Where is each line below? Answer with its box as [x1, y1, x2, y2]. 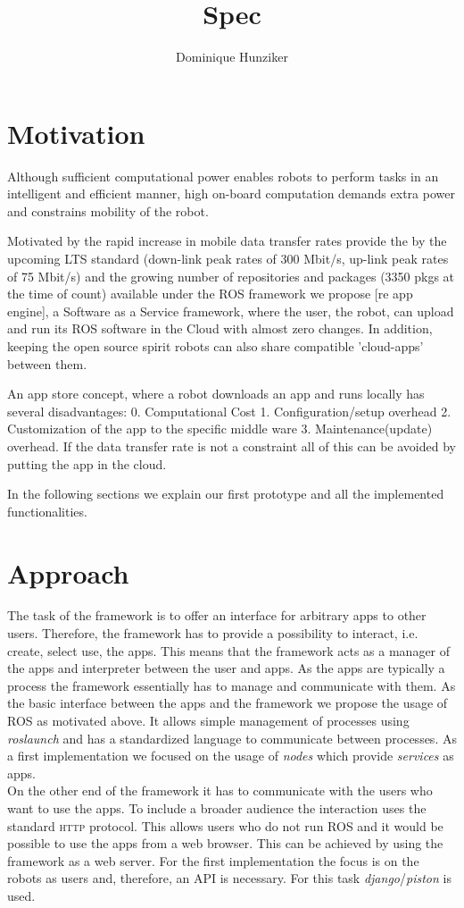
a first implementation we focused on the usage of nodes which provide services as [7, 746, 454, 765]
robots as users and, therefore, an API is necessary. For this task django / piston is [7, 869, 452, 887]
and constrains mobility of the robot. [7, 201, 209, 220]
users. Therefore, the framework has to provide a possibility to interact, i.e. [7, 624, 418, 643]
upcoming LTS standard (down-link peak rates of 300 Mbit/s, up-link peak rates [7, 249, 449, 268]
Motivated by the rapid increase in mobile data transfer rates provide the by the [7, 231, 447, 250]
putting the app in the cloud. [7, 454, 167, 473]
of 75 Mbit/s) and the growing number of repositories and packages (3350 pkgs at [7, 266, 455, 285]
